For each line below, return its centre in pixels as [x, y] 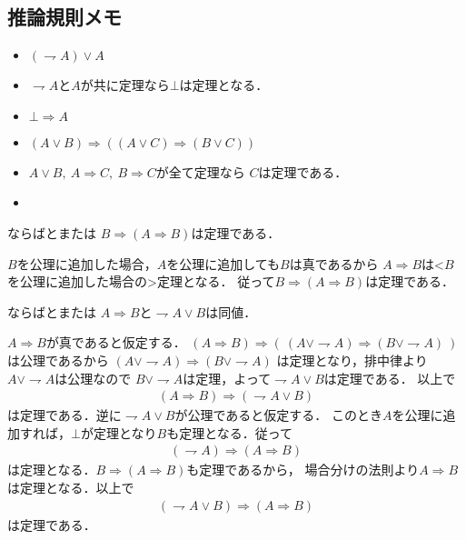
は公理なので [93, 378]
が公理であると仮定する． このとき [279, 415]
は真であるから [334, 263]
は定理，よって [227, 378]
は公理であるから [58, 360]
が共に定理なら [125, 85]
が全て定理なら [200, 171]
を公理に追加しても [223, 263]
